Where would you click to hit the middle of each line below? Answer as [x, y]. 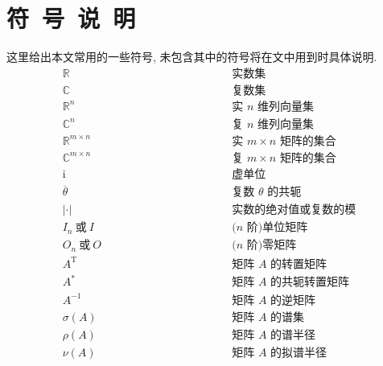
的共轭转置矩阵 [310, 283]
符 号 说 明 [71, 18]
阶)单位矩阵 [277, 228]
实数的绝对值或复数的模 [294, 210]
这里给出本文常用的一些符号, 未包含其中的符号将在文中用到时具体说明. [192, 57]
